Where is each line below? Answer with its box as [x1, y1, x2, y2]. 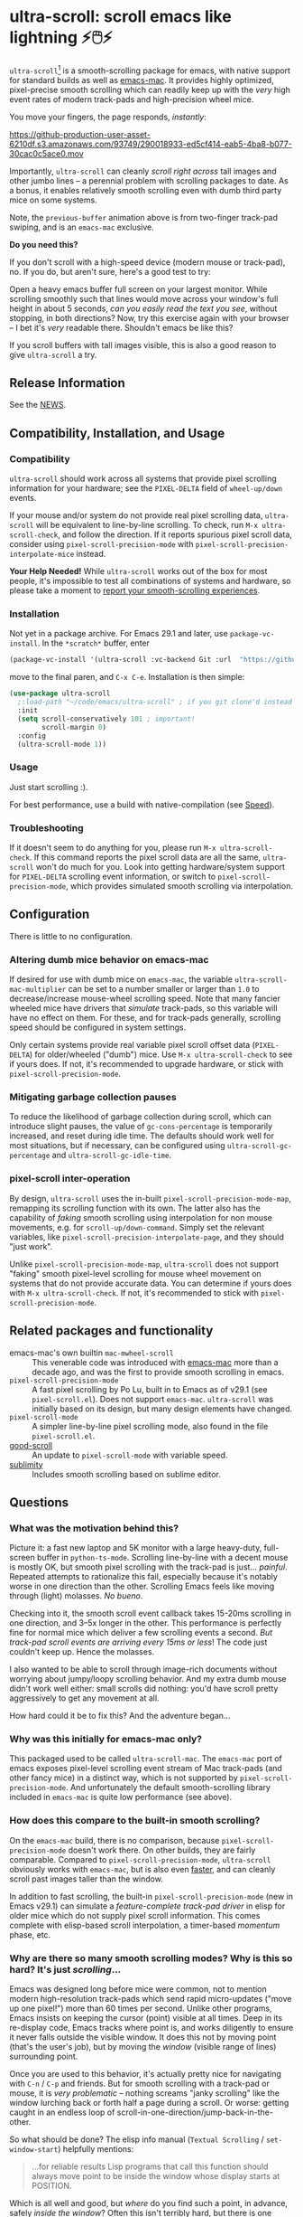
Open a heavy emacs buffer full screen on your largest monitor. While [9, 283, 268, 295]
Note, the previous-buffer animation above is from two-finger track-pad [9, 212, 278, 222]
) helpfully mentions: [57, 2144, 134, 2155]
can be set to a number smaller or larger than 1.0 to [68, 984, 260, 995]
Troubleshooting [9, 821, 84, 834]
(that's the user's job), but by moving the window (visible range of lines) [9, 2042, 277, 2052]
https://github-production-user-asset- [9, 128, 151, 139]
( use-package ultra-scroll [9, 689, 111, 698]
